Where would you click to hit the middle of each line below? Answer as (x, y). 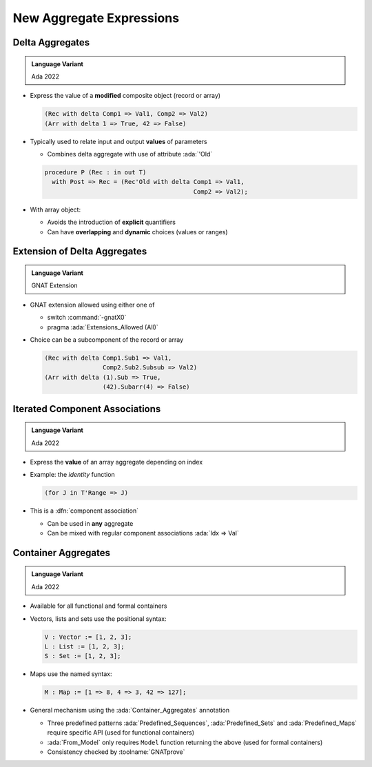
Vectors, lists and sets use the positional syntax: (98, 618)
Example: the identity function (72, 475)
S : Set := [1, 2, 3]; (83, 656)
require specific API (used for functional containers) (121, 733)
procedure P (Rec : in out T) (95, 173)
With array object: (55, 209)
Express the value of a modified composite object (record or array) (125, 96)
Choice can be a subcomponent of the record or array (107, 339)
